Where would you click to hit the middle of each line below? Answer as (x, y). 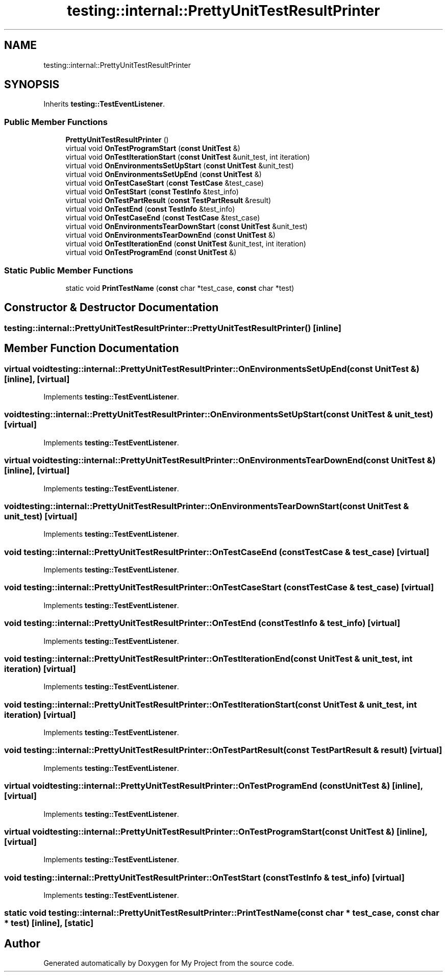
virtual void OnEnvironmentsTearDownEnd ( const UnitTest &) (170, 235)
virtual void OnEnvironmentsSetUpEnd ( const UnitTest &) (164, 174)
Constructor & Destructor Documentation (111, 308)
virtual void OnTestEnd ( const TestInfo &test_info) (150, 209)
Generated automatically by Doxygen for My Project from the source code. (169, 963)
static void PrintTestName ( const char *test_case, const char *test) (180, 288)
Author (22, 943)
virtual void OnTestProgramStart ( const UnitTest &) (153, 148)
